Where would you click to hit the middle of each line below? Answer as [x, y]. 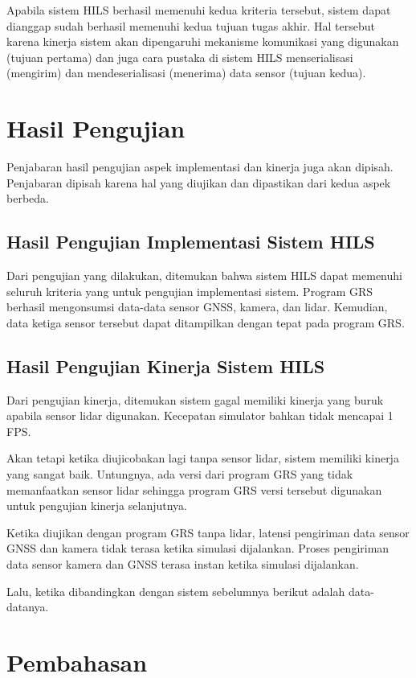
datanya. [28, 607]
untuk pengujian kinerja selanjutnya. [97, 505]
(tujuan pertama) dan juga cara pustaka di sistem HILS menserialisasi [180, 57]
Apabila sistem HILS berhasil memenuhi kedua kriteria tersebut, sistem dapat [199, 10]
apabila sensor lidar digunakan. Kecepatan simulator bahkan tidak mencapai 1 [200, 415]
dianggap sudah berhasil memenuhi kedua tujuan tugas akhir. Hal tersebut [191, 25]
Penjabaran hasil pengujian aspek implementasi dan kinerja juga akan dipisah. [200, 167]
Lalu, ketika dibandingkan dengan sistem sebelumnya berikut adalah [176, 591]
